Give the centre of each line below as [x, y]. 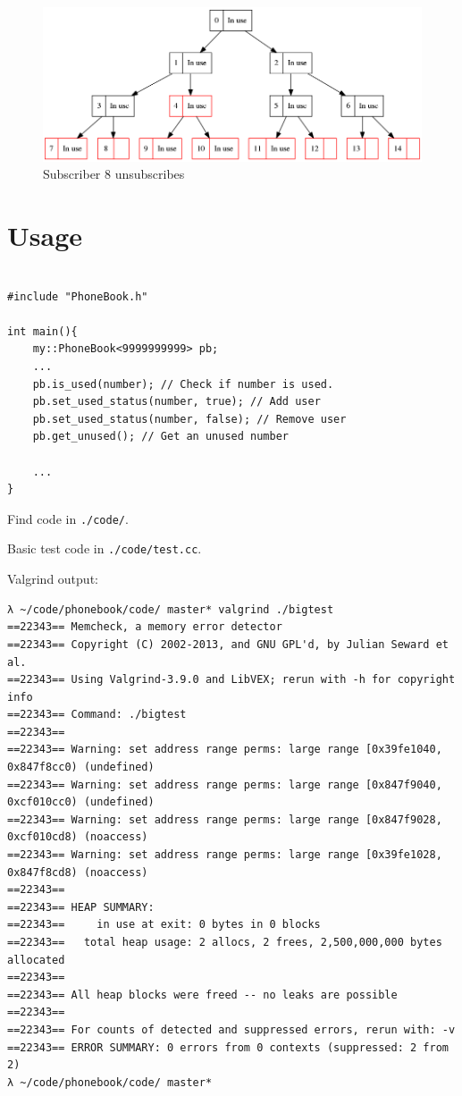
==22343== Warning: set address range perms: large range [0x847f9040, [225, 784]
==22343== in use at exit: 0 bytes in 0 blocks [164, 925]
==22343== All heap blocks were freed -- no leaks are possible [202, 995]
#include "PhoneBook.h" [78, 296]
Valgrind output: [53, 579]
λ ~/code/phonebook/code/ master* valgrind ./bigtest [171, 609]
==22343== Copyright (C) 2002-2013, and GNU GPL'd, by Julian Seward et [228, 644]
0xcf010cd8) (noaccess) [78, 837]
